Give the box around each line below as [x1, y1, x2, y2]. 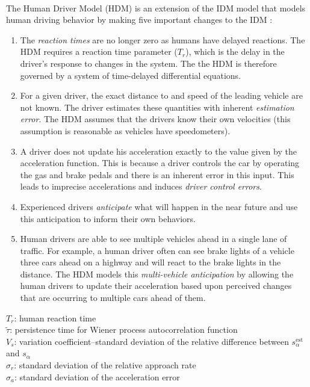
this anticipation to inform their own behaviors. [20, 212, 196, 224]
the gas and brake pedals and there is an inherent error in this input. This [20, 168, 294, 181]
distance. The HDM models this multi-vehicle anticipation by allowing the [20, 267, 294, 280]
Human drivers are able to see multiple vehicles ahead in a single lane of [20, 232, 287, 245]
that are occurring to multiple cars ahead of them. [20, 291, 206, 304]
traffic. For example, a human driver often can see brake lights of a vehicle [20, 244, 294, 256]
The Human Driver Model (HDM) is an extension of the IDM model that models [6, 1, 306, 14]
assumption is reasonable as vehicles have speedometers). [20, 124, 231, 137]
